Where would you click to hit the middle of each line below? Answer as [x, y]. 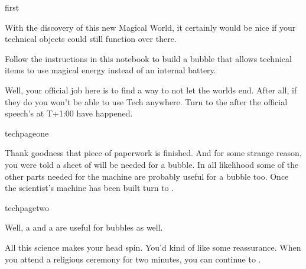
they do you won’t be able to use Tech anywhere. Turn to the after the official [146, 101]
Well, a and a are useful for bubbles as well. [84, 227]
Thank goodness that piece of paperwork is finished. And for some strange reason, [153, 153]
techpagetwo [27, 207]
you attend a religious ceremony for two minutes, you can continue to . [133, 259]
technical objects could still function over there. [91, 39]
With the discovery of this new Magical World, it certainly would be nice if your [150, 27]
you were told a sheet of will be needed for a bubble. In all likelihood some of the [152, 164]
